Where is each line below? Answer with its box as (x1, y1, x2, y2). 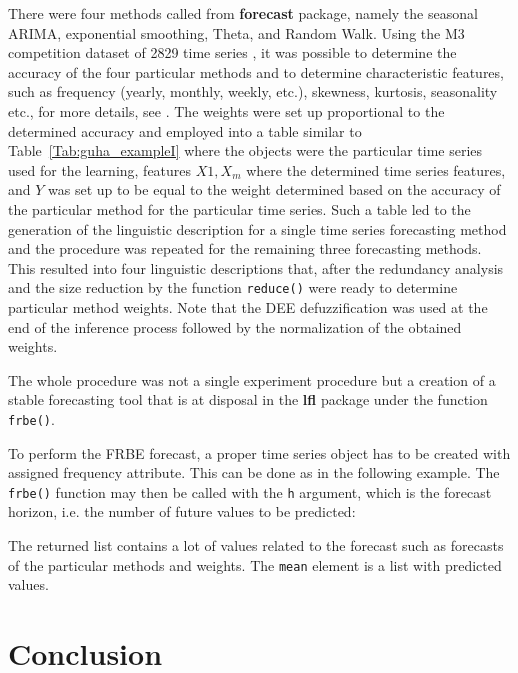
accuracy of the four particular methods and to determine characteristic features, (8, 61, 504, 82)
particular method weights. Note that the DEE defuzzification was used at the (8, 296, 488, 317)
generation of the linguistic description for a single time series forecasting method (8, 218, 507, 239)
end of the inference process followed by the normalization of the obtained (8, 316, 462, 337)
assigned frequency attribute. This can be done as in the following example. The (8, 462, 500, 483)
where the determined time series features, (246, 159, 506, 180)
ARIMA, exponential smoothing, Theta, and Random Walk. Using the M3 (8, 22, 465, 43)
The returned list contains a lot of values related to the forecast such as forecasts (8, 535, 504, 556)
